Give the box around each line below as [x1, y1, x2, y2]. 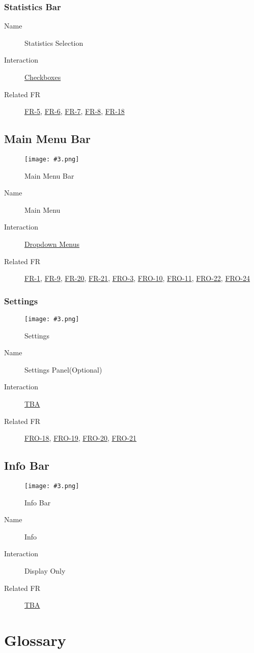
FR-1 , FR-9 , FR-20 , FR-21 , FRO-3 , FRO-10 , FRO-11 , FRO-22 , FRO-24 [24, 273, 250, 283]
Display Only [24, 565, 66, 576]
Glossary [4, 630, 66, 650]
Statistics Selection [24, 37, 83, 48]
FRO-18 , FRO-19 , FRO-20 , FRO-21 [24, 433, 137, 443]
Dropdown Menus [24, 239, 80, 249]
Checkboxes [24, 72, 61, 82]
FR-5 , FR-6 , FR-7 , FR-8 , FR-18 [24, 106, 125, 117]
